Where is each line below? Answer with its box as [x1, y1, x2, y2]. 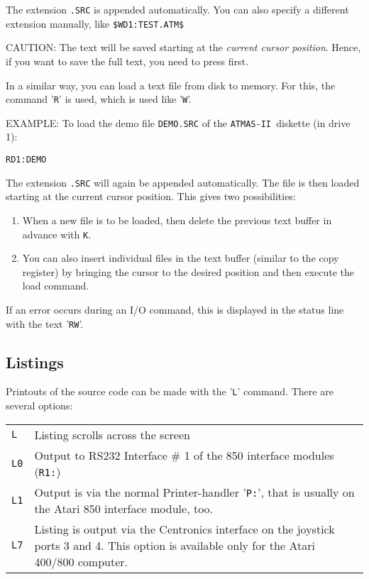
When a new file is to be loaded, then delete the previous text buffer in [22, 212, 332, 227]
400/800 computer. [34, 553, 128, 570]
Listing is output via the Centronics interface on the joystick [34, 520, 335, 537]
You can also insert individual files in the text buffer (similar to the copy [22, 250, 339, 265]
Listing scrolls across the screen [34, 426, 190, 443]
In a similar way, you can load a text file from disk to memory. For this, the [6, 77, 336, 92]
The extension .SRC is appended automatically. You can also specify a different [6, 2, 349, 16]
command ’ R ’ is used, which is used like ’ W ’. [6, 92, 192, 106]
